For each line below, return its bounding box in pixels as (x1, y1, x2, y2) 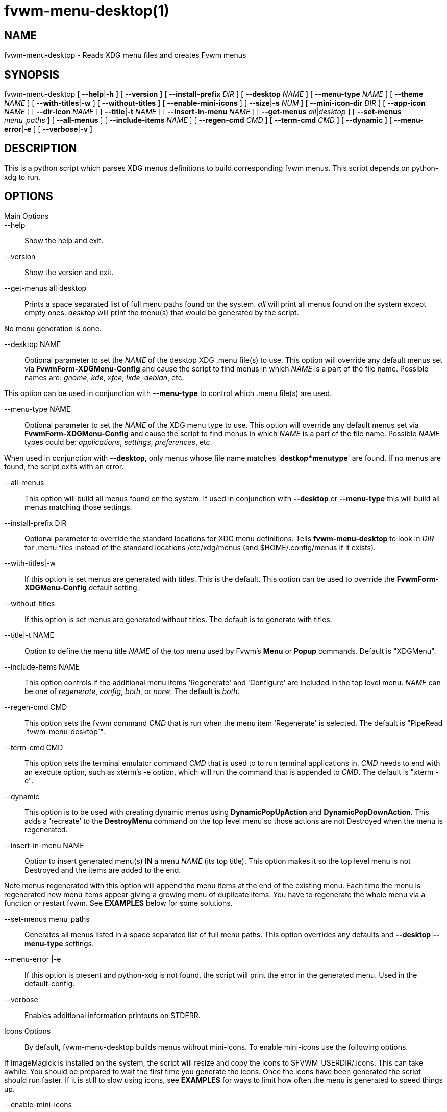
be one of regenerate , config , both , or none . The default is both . (24, 686, 240, 696)
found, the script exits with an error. (4, 462, 124, 471)
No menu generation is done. (4, 324, 102, 333)
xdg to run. (4, 172, 41, 181)
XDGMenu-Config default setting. (24, 583, 139, 592)
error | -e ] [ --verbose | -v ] (4, 125, 93, 134)
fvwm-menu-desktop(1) (4, 2, 169, 19)
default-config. (24, 979, 75, 988)
